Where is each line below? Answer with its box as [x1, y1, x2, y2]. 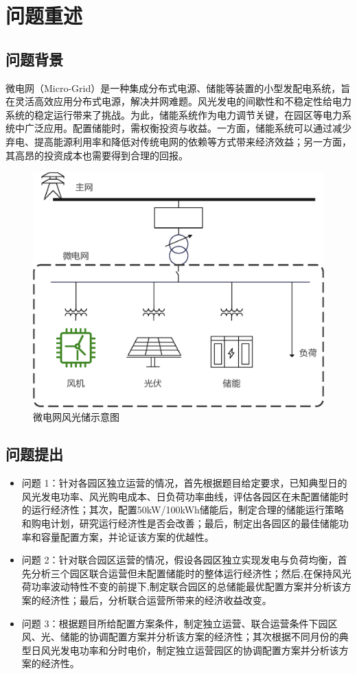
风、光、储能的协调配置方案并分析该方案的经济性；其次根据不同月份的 [21, 629, 339, 644]
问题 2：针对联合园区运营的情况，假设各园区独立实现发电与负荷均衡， [21, 553, 338, 567]
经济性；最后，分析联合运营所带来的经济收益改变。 [41, 592, 272, 607]
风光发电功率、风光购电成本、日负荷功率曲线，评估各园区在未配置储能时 [21, 489, 349, 503]
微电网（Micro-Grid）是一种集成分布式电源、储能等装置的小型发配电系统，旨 [5, 80, 351, 95]
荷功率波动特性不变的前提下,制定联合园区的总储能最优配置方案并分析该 [21, 579, 342, 594]
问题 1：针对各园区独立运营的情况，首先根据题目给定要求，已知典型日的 [21, 476, 347, 490]
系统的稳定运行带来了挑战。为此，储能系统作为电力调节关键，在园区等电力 [5, 107, 342, 121]
